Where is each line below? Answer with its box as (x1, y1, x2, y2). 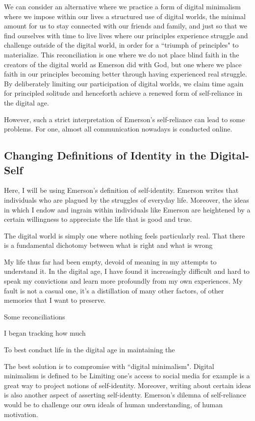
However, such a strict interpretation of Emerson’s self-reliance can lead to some (4, 114, 245, 124)
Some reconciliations (4, 311, 65, 321)
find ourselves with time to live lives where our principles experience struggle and (4, 30, 248, 40)
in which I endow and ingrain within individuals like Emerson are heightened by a (4, 204, 251, 214)
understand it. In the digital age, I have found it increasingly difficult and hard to (4, 266, 250, 276)
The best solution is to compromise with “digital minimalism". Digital (4, 361, 214, 371)
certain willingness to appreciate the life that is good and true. (4, 214, 192, 224)
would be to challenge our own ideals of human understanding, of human (4, 399, 223, 409)
